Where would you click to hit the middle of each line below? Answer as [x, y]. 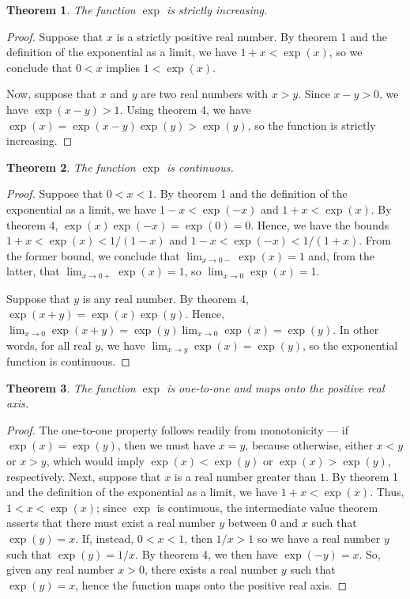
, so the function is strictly [312, 125]
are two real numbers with [205, 94]
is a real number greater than [245, 476]
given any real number [60, 569]
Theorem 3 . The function [71, 387]
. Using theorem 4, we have [185, 109]
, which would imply [95, 460]
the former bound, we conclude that [93, 255]
